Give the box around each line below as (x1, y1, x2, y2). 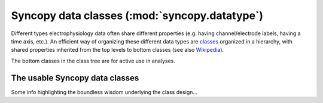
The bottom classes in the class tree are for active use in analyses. (11, 57, 176, 64)
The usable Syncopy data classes (11, 73, 139, 83)
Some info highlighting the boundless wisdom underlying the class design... (11, 88, 197, 95)
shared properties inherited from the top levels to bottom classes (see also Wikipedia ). (11, 46, 224, 54)
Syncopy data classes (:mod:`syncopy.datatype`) (11, 9, 263, 22)
